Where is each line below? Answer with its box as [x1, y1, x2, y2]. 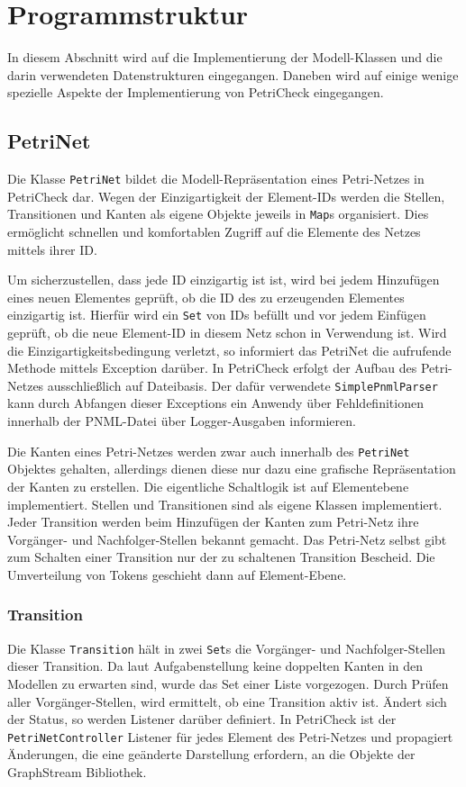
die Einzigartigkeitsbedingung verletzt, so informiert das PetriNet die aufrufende [7, 340, 452, 359]
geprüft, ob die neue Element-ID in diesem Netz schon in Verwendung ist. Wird [7, 323, 447, 342]
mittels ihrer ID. [7, 240, 97, 258]
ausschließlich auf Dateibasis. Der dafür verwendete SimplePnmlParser [47, 375, 438, 394]
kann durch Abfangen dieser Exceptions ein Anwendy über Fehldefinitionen [7, 393, 424, 412]
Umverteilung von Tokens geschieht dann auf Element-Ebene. [7, 565, 347, 583]
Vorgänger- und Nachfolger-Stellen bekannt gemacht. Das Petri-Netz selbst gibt [7, 529, 447, 548]
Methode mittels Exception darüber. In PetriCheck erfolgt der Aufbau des [7, 358, 417, 377]
